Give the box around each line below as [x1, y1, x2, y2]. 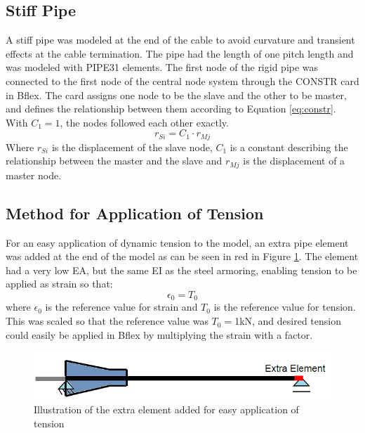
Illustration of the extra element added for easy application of [34, 402, 299, 417]
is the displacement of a [243, 153, 345, 168]
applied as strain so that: [6, 276, 113, 291]
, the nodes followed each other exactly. [60, 115, 229, 129]
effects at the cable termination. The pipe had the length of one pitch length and [6, 46, 354, 60]
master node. [6, 167, 62, 182]
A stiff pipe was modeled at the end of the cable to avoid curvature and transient [6, 32, 355, 47]
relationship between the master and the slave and [6, 153, 223, 168]
